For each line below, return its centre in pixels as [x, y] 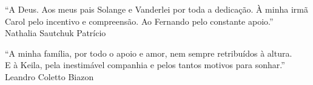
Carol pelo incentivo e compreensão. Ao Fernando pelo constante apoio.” [139, 21]
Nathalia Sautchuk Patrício [56, 33]
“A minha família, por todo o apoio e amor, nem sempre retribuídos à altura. [149, 53]
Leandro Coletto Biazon [49, 76]
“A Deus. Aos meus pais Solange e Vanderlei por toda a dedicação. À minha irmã [156, 9]
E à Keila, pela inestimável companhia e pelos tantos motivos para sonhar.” [145, 65]
